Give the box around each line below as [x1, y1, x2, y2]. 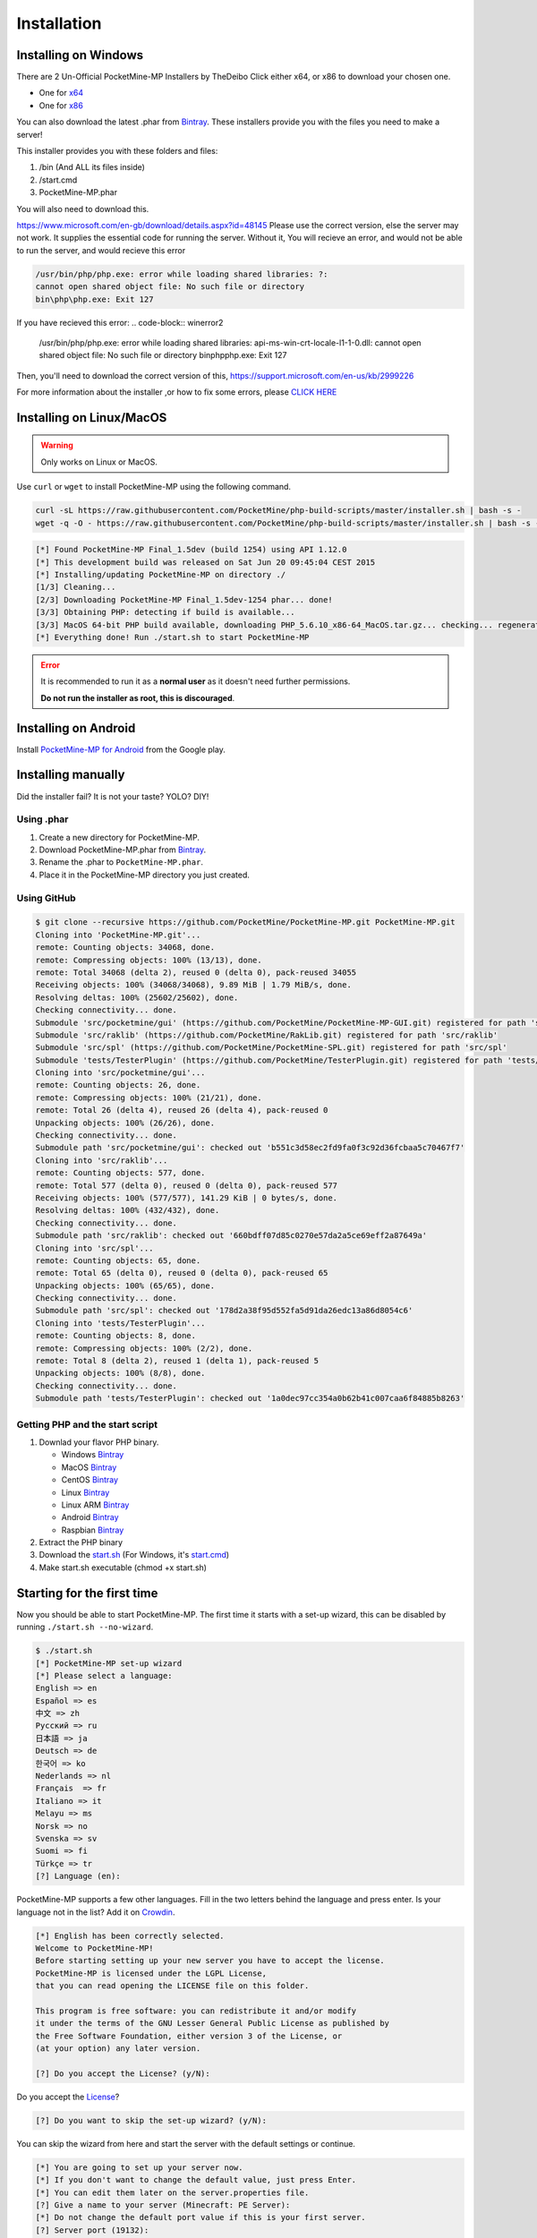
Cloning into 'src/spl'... [35, 1243, 154, 1253]
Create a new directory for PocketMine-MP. [38, 832, 200, 842]
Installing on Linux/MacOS [16, 410, 167, 425]
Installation [16, 13, 102, 33]
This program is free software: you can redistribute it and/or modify [35, 2005, 357, 2016]
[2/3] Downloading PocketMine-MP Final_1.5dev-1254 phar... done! [35, 594, 333, 604]
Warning [40, 440, 73, 451]
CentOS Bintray [61, 1474, 119, 1485]
